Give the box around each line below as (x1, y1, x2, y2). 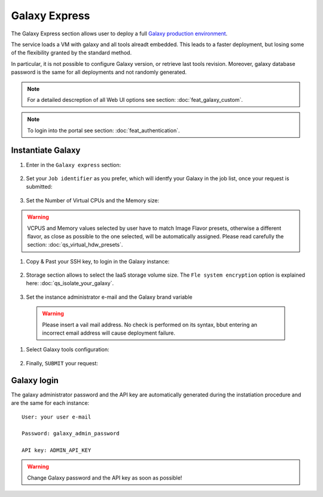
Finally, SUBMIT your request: (26, 359, 99, 366)
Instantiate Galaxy (11, 146, 81, 156)
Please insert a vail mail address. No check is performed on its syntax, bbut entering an (42, 321, 257, 328)
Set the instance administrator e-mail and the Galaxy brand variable (26, 293, 193, 301)
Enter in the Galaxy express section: (26, 161, 121, 168)
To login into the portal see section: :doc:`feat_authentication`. (27, 126, 180, 134)
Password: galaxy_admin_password (22, 430, 120, 437)
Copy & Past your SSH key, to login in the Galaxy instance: (26, 257, 170, 265)
